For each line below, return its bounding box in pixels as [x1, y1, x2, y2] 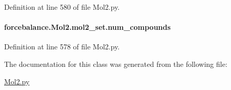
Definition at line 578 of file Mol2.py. [4, 41, 120, 52]
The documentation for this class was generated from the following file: [4, 58, 227, 69]
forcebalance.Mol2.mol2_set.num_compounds [4, 22, 171, 32]
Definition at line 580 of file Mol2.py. [4, 2, 120, 12]
